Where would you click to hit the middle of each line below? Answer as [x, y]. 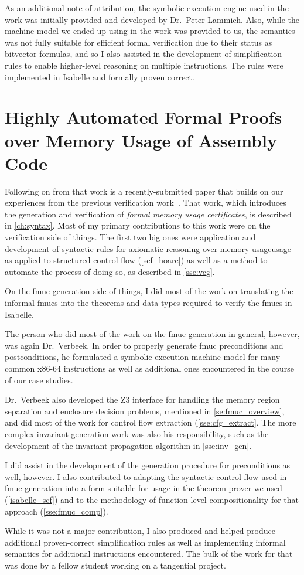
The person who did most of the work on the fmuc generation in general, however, [152, 334]
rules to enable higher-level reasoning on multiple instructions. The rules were [144, 65]
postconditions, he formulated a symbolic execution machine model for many [143, 357]
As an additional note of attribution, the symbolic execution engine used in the [147, 8]
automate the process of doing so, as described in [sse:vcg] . [110, 271]
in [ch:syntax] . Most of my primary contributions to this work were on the [138, 225]
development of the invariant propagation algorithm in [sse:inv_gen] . [128, 445]
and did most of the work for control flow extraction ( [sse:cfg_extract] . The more [151, 422]
